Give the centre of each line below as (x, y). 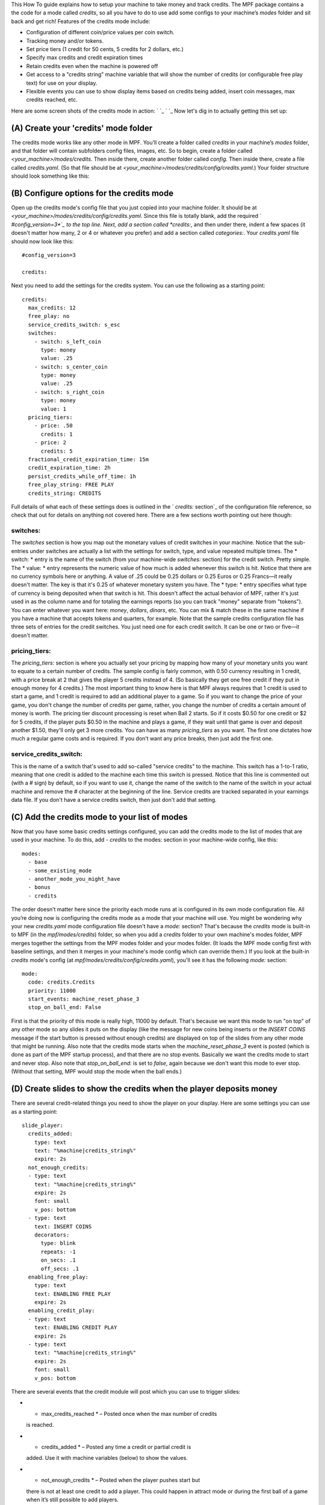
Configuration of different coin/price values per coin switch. (100, 33)
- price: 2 (50, 443)
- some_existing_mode (60, 870)
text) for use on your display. (62, 83)
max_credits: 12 (52, 308)
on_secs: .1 (58, 1260)
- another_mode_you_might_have (74, 879)
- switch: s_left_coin (68, 341)
